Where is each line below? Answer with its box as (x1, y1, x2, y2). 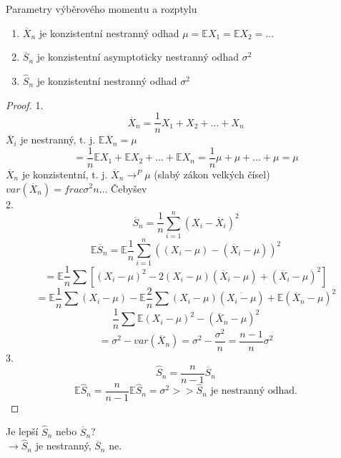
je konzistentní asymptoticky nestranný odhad (36, 49, 239, 64)
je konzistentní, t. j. (21, 166, 108, 181)
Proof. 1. (6, 97, 44, 112)
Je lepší (6, 424, 39, 439)
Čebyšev (111, 180, 147, 195)
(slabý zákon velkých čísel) (154, 166, 270, 181)
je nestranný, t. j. (20, 132, 96, 147)
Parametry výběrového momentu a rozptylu (6, 1, 197, 16)
